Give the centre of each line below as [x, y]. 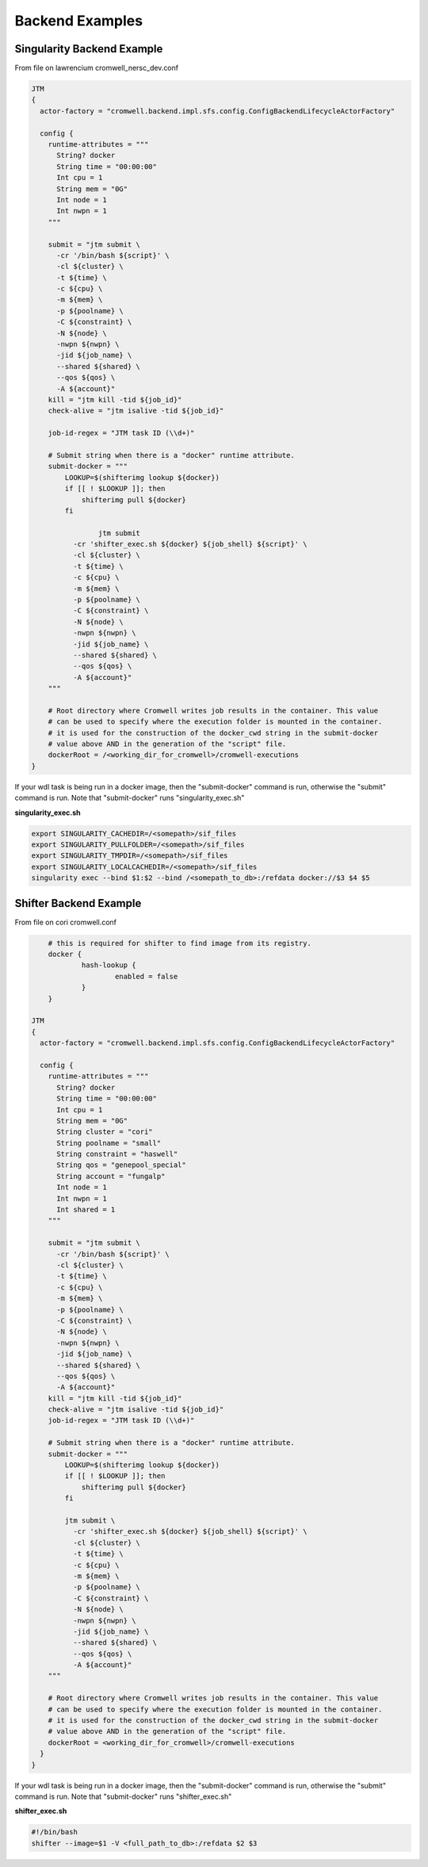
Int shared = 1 [86, 1210]
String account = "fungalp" [111, 1176]
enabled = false [147, 976]
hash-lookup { [109, 965]
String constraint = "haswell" [117, 1154]
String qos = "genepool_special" [121, 1165]
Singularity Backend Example [89, 49]
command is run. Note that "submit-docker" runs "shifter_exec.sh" [123, 1796]
